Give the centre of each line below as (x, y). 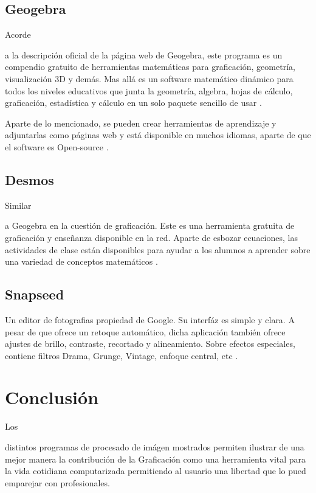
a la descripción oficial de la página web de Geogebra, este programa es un (144, 54)
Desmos (29, 179)
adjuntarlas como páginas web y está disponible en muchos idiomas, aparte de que (158, 135)
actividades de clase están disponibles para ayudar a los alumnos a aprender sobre (158, 249)
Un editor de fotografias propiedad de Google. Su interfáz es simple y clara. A (150, 319)
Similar (18, 205)
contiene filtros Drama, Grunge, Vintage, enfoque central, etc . (122, 355)
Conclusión (52, 397)
